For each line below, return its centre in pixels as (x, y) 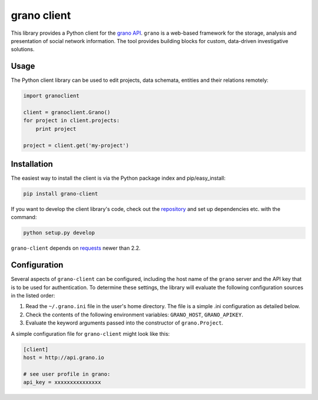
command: (24, 217)
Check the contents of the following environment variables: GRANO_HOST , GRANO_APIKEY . (135, 315)
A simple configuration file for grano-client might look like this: (90, 333)
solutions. (23, 49)
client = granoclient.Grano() (67, 112)
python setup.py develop (59, 233)
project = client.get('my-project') (76, 145)
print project (56, 129)
